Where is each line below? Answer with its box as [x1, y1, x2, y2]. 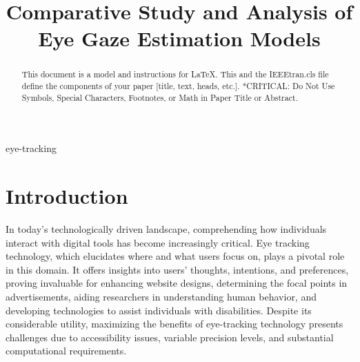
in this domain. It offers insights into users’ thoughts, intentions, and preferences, [6, 262, 349, 276]
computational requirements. [6, 343, 127, 358]
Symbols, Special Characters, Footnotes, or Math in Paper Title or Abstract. [21, 91, 298, 103]
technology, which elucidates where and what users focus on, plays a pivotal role [6, 249, 345, 263]
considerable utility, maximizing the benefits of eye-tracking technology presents [6, 316, 343, 331]
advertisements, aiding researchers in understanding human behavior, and [6, 289, 317, 304]
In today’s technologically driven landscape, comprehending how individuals [6, 222, 327, 236]
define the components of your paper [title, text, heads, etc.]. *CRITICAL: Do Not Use [21, 80, 335, 92]
